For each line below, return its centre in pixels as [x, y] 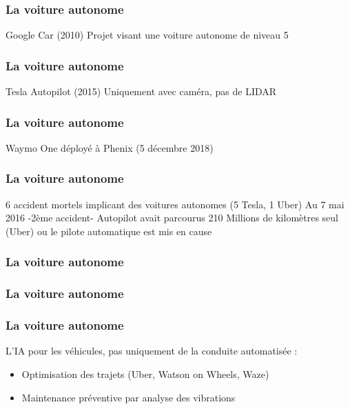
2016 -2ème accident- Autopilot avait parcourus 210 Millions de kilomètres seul [172, 218]
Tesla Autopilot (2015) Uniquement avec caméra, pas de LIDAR [141, 91]
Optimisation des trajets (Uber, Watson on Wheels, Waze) [145, 373]
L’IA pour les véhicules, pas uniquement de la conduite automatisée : [152, 351]
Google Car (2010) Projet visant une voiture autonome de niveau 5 [147, 35]
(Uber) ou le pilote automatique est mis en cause [109, 231]
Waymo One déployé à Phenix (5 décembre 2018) [110, 147]
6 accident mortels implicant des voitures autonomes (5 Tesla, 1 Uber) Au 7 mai [175, 204]
